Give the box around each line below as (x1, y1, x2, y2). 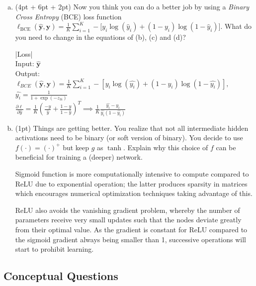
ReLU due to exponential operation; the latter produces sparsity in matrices (15, 178, 248, 189)
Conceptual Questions (3, 268, 118, 284)
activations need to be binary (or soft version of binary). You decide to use (15, 132, 243, 143)
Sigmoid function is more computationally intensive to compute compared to (15, 169, 249, 179)
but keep (63, 142, 89, 152)
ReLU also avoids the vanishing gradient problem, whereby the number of (15, 204, 240, 215)
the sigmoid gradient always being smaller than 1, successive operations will (15, 234, 246, 244)
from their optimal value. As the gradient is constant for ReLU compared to (15, 224, 248, 235)
